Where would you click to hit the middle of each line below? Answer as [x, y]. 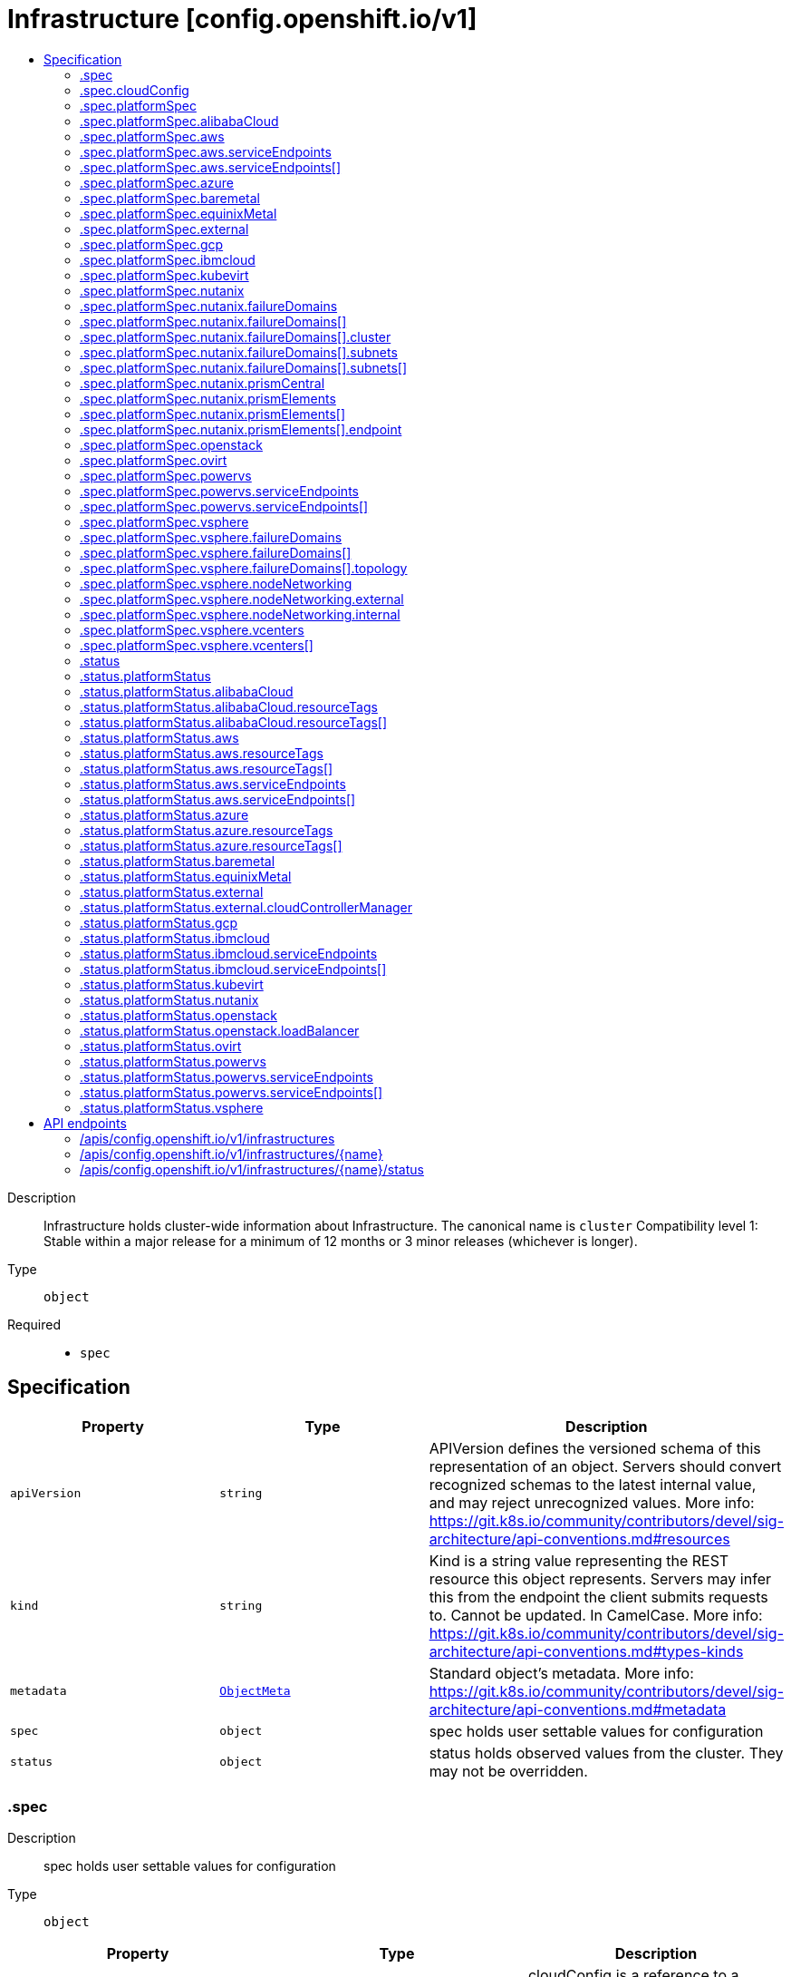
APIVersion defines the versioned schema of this [595, 1448]
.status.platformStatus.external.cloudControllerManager [246, 907]
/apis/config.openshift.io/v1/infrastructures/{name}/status [252, 1169]
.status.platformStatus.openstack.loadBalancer [220, 1030]
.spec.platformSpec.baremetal [170, 198]
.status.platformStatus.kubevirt [172, 984]
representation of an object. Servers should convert [605, 1466]
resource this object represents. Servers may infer [600, 1578]
